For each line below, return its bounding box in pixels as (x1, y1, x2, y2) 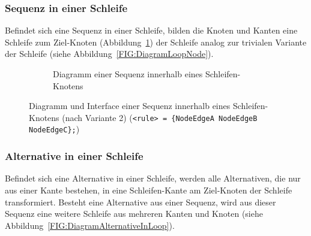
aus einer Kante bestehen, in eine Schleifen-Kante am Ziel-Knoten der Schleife (5, 183, 292, 196)
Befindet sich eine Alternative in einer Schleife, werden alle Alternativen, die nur (5, 172, 301, 184)
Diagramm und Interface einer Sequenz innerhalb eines (29, 99, 231, 112)
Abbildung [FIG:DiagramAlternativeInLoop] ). (5, 219, 175, 231)
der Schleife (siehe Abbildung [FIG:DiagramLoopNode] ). (5, 47, 214, 60)
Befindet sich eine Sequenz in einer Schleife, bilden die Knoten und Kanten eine (5, 24, 298, 37)
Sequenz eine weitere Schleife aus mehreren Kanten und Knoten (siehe (5, 207, 263, 220)
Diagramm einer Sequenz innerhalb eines (53, 68, 203, 80)
